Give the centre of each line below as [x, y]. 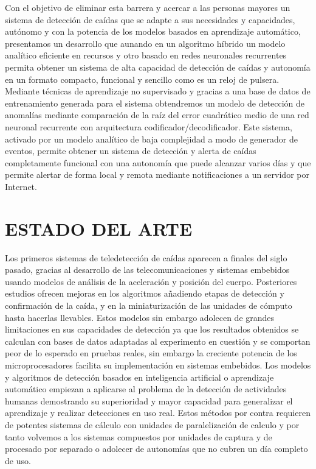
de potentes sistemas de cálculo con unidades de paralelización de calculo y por [152, 424]
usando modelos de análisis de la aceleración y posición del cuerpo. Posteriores [151, 281]
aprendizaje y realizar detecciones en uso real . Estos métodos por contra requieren [158, 413]
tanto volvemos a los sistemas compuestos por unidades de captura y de [139, 436]
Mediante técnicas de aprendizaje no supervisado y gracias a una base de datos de [158, 91]
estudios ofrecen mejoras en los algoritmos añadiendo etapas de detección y [145, 293]
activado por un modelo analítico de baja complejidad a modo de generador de [151, 139]
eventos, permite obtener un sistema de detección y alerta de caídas [131, 151]
